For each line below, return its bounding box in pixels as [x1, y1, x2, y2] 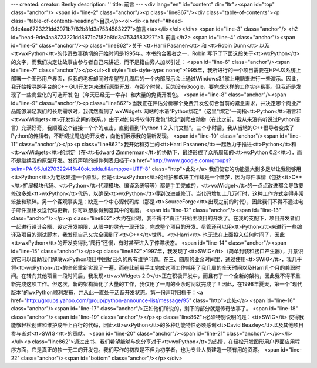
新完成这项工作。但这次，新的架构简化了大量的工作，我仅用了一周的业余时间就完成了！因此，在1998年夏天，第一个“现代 [11, 280, 302, 287]
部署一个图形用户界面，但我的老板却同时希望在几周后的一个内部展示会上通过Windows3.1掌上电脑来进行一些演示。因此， [11, 75, 302, 82]
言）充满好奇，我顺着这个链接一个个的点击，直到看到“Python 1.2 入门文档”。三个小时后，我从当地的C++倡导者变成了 [11, 124, 295, 131]
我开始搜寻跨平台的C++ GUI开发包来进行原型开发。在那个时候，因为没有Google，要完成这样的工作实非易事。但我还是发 [11, 83, 302, 90]
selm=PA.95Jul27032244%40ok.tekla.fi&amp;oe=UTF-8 [11, 165, 149, 172]
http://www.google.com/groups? [152, 157, 231, 164]
